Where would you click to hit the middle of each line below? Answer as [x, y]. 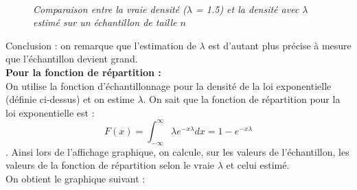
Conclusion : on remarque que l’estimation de [101, 45]
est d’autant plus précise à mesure [280, 45]
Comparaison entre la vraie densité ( [110, 9]
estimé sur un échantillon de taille [105, 22]
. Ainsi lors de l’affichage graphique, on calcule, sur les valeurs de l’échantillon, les [177, 151]
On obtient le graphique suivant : [76, 178]
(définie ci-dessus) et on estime [70, 99]
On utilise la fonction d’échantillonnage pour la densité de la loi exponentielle [169, 85]
